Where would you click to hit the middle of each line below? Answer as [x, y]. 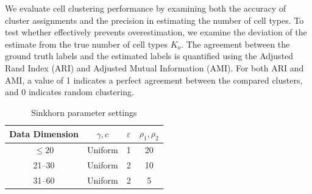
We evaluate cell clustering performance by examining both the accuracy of [146, 8]
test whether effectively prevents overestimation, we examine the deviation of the [156, 32]
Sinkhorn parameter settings [84, 112]
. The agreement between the [236, 44]
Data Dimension [44, 133]
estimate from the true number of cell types [87, 44]
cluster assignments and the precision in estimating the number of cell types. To [154, 20]
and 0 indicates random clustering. [69, 92]
